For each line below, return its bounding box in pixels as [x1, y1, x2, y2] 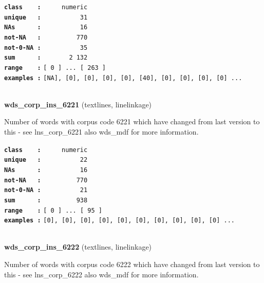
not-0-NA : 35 [4, 44, 88, 51]
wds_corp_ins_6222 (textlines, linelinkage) [4, 241, 152, 252]
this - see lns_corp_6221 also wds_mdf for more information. [4, 126, 199, 137]
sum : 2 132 [4, 54, 88, 62]
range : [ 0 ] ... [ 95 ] [4, 206, 102, 214]
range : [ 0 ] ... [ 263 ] [4, 64, 106, 71]
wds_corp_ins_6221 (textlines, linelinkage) [4, 99, 152, 109]
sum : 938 [4, 196, 88, 204]
